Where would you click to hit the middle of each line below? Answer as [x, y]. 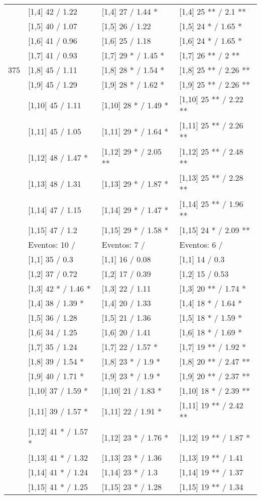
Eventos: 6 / [201, 244]
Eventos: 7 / [123, 244]
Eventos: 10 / [52, 244]
